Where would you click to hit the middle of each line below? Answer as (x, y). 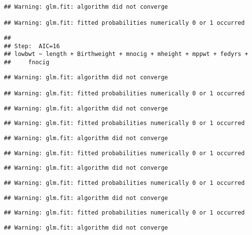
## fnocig (27, 62)
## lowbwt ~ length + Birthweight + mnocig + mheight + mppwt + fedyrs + (126, 54)
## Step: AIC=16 (32, 46)
